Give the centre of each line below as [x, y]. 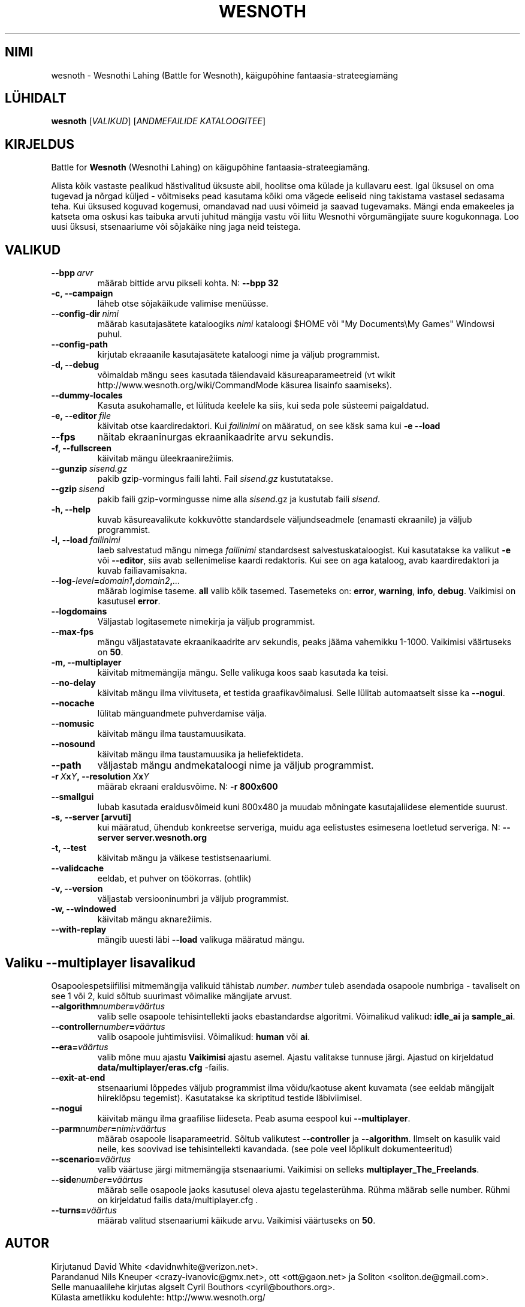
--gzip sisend [78, 489]
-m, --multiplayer [86, 663]
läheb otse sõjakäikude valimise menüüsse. [183, 304]
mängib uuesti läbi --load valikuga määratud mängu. [201, 940]
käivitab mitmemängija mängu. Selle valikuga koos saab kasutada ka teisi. [243, 673]
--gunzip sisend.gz [89, 469]
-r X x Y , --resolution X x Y [100, 777]
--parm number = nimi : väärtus [109, 1128]
